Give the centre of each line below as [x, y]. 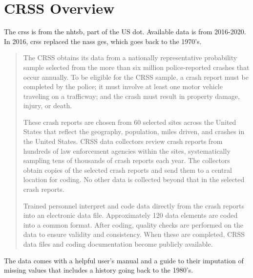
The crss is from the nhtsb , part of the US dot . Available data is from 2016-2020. [125, 32]
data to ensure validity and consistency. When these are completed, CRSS [134, 234]
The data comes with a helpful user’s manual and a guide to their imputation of [124, 260]
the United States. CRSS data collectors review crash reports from [123, 141]
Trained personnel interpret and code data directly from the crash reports [134, 205]
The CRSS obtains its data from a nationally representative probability [130, 58]
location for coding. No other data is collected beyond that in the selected [134, 179]
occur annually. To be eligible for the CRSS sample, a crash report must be [136, 77]
